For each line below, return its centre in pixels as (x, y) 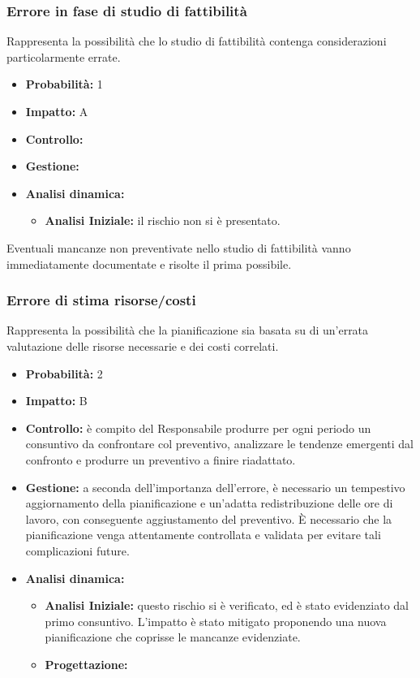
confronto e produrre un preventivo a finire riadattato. (161, 459)
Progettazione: (86, 664)
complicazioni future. (77, 550)
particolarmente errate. (64, 56)
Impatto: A (57, 111)
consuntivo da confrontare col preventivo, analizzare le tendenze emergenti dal (219, 444)
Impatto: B (56, 401)
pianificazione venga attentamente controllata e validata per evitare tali (203, 535)
